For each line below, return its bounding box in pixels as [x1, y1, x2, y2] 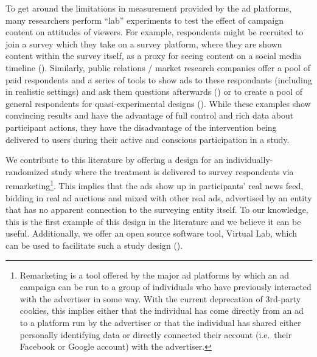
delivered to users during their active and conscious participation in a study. [5, 133, 290, 145]
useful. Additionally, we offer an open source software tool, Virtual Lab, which [5, 227, 297, 240]
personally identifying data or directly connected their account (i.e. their [19, 328, 292, 341]
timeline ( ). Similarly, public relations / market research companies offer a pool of [5, 61, 310, 74]
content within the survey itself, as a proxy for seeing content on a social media [5, 49, 302, 62]
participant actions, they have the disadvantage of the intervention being [5, 120, 277, 133]
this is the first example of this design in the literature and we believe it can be [5, 215, 301, 227]
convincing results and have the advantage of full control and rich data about [5, 109, 294, 122]
